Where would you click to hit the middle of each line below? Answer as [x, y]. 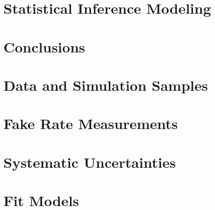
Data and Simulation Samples [106, 85]
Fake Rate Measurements [91, 123]
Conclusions [44, 46]
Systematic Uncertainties [90, 162]
